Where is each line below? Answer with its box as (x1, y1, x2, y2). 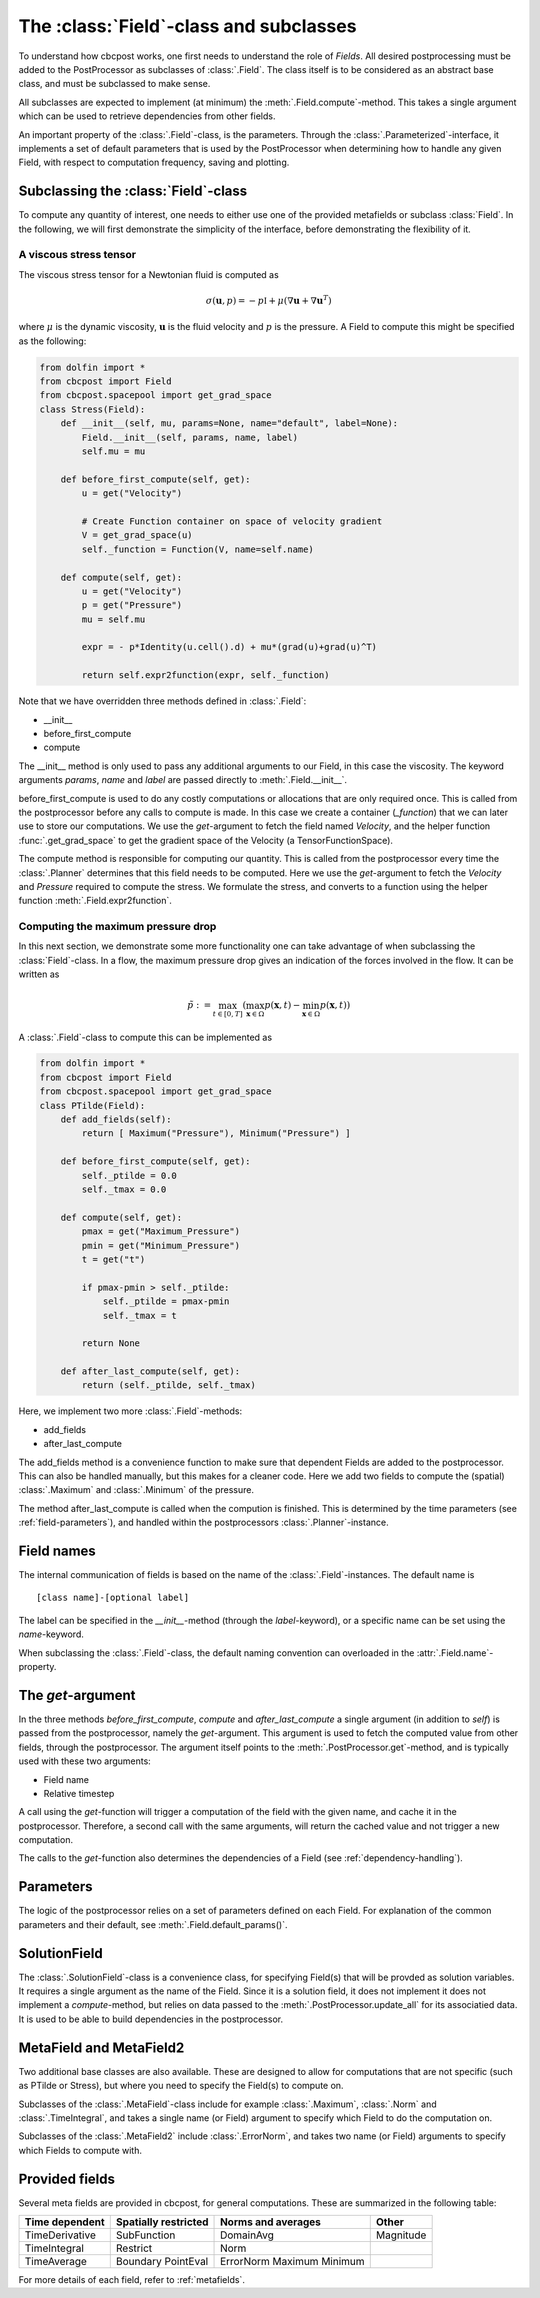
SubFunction (115, 2228, 176, 2242)
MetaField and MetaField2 (18, 2039, 185, 2056)
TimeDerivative (24, 2228, 97, 2242)
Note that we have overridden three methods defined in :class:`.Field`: (18, 695, 307, 707)
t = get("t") (81, 1253, 146, 1265)
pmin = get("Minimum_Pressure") (81, 1240, 240, 1251)
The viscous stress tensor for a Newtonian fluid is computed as (18, 268, 279, 280)
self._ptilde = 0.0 (81, 1170, 177, 1181)
